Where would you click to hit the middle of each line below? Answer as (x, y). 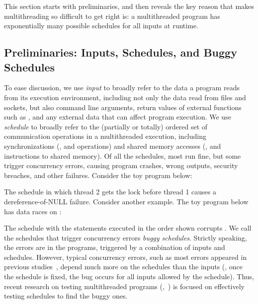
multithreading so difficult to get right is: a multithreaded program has (112, 16)
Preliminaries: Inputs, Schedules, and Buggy (121, 52)
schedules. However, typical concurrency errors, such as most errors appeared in (126, 257)
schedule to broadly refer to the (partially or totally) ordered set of (106, 126)
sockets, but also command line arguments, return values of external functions (123, 107)
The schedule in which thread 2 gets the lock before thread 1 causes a (110, 192)
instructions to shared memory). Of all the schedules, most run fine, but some (123, 155)
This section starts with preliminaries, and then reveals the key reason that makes (129, 6)
